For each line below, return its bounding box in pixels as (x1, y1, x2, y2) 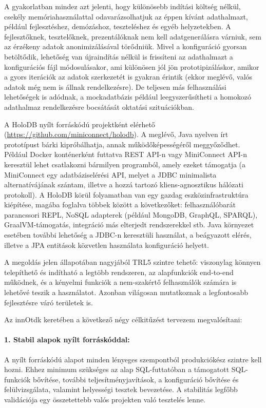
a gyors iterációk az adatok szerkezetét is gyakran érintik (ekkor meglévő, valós (4, 71, 253, 82)
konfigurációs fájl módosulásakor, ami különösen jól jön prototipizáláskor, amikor (4, 61, 259, 72)
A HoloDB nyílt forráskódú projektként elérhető (4, 119, 155, 129)
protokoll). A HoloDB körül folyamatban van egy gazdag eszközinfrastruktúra (4, 189, 249, 200)
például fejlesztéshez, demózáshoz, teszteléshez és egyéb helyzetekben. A (4, 21, 231, 32)
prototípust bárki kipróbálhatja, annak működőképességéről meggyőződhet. (4, 139, 240, 149)
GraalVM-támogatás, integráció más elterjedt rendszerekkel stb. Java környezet (4, 219, 254, 230)
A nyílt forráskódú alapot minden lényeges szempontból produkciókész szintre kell (4, 354, 262, 364)
